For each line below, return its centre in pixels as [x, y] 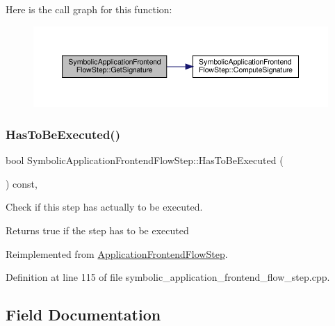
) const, [22, 183]
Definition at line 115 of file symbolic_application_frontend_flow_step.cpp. [168, 277]
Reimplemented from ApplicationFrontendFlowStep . [117, 253]
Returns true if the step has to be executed [97, 230]
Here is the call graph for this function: [89, 9]
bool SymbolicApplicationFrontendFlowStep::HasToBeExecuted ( [145, 160]
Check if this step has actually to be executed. [104, 207]
